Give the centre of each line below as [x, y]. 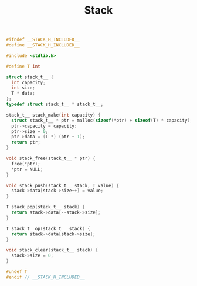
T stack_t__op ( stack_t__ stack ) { [48, 228]
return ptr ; [26, 142]
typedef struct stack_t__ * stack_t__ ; [55, 104]
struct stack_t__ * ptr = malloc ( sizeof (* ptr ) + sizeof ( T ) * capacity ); [102, 120]
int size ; [23, 88]
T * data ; [23, 94]
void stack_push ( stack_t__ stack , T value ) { [62, 185]
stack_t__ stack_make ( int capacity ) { [53, 115]
